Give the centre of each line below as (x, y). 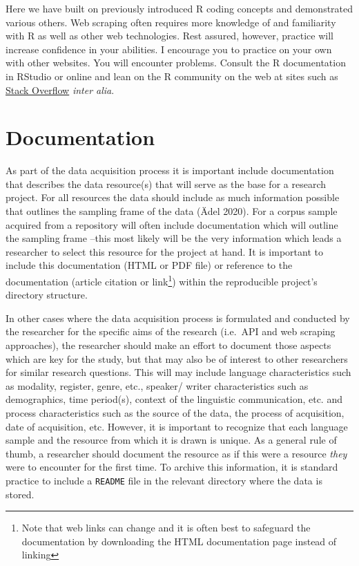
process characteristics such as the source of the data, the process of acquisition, (175, 413)
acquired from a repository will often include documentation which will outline (172, 224)
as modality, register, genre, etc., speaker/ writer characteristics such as (157, 385)
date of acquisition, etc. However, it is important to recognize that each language (177, 426)
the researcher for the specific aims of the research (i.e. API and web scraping (171, 331)
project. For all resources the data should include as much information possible (173, 197)
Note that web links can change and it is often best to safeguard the (166, 528)
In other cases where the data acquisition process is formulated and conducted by (178, 318)
